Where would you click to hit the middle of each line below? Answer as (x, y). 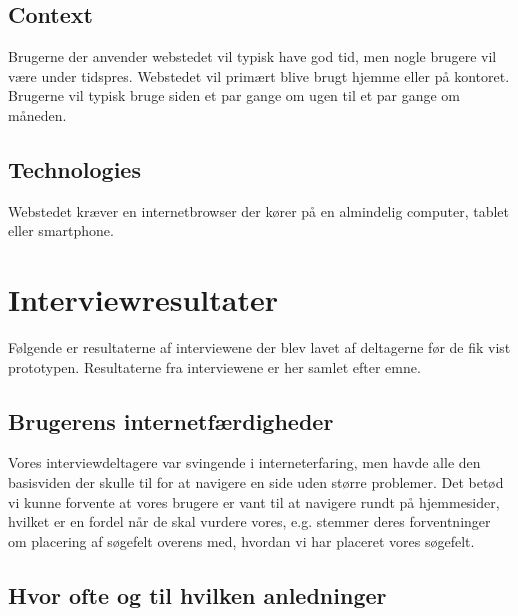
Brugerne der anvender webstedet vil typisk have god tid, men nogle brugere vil (252, 56)
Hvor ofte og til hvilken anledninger (197, 594)
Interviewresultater (143, 299)
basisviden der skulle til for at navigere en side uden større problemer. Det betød (256, 482)
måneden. (37, 114)
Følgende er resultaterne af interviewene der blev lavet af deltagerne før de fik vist (259, 347)
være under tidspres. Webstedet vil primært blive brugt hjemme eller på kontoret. (259, 75)
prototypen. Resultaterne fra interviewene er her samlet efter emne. (214, 366)
